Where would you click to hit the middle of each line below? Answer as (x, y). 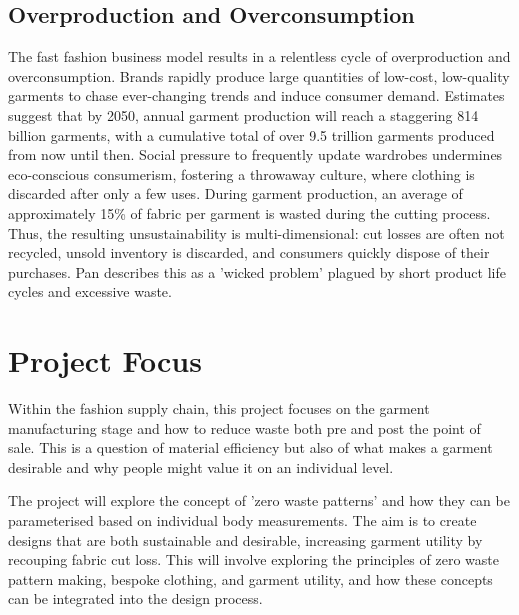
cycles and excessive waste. (90, 291)
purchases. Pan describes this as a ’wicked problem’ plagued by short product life (257, 271)
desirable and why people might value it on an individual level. (201, 466)
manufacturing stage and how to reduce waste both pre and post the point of (244, 427)
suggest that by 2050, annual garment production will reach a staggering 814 (243, 114)
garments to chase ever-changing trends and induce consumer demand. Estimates (256, 95)
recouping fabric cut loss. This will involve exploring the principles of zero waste (253, 559)
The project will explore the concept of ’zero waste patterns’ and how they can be (259, 500)
